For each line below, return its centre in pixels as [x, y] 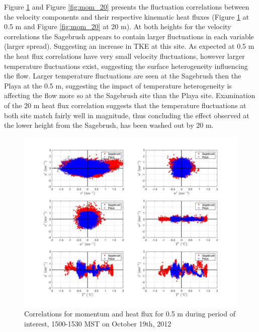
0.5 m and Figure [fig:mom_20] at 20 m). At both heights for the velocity [118, 26]
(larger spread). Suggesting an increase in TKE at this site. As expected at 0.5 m [129, 46]
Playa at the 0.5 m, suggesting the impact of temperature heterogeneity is [118, 85]
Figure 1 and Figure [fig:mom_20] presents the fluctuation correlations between [127, 7]
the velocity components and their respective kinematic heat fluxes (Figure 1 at [127, 16]
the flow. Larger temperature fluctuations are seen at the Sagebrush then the [123, 76]
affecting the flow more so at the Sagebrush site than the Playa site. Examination [130, 95]
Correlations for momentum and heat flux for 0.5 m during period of [130, 314]
